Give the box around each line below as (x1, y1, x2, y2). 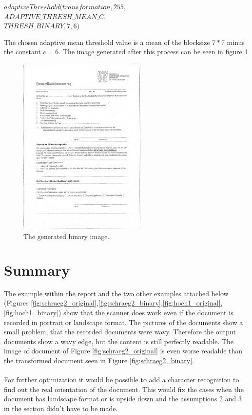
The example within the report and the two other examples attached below (4, 288, 229, 298)
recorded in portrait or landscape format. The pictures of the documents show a (4, 317, 243, 327)
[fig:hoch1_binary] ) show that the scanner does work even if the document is (4, 307, 233, 317)
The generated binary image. (23, 231, 110, 241)
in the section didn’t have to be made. (4, 403, 118, 413)
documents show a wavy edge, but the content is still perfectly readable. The (4, 336, 233, 346)
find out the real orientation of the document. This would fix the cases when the (4, 384, 244, 394)
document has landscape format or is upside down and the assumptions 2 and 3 (4, 393, 242, 404)
